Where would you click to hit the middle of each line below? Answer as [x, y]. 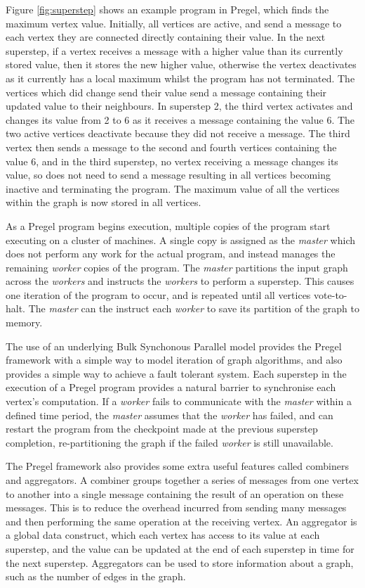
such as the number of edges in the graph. [96, 576]
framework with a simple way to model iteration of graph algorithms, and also [174, 360]
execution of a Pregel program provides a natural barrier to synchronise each [171, 387]
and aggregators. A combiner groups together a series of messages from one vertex [182, 480]
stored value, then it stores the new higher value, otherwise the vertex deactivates [181, 64]
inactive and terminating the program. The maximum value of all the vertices [173, 188]
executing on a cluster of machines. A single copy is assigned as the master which [181, 239]
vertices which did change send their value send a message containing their [166, 92]
